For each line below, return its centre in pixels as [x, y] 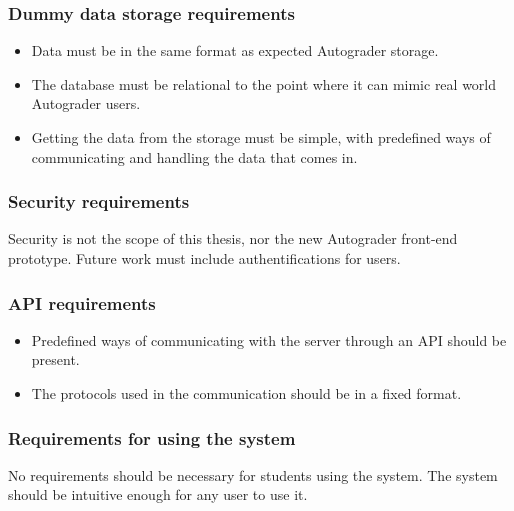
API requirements [82, 302]
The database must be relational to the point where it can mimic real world [264, 83]
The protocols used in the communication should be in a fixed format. [246, 393]
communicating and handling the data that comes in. [194, 156]
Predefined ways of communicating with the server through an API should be [269, 339]
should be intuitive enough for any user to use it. [158, 494]
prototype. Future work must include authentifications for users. [204, 258]
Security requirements [99, 201]
